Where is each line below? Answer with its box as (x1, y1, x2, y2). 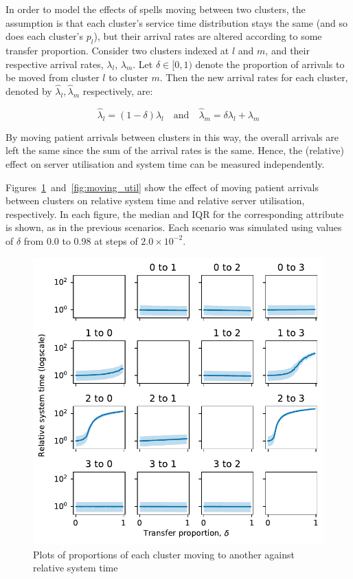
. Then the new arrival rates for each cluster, (159, 70, 348, 85)
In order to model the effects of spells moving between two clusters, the (5, 2, 306, 16)
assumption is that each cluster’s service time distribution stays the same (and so (5, 15, 348, 30)
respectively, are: (82, 83, 153, 98)
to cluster (109, 70, 148, 85)
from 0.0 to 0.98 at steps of (23, 233, 138, 248)
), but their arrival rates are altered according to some (93, 29, 322, 43)
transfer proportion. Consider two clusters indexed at (5, 43, 229, 57)
